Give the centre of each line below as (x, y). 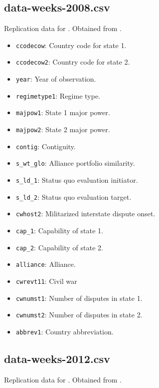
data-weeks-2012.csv (57, 358)
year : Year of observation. (56, 79)
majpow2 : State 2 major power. (63, 129)
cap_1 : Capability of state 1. (59, 231)
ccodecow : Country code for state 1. (71, 45)
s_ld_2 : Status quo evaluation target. (73, 197)
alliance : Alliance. (46, 264)
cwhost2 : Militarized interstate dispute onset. (86, 214)
